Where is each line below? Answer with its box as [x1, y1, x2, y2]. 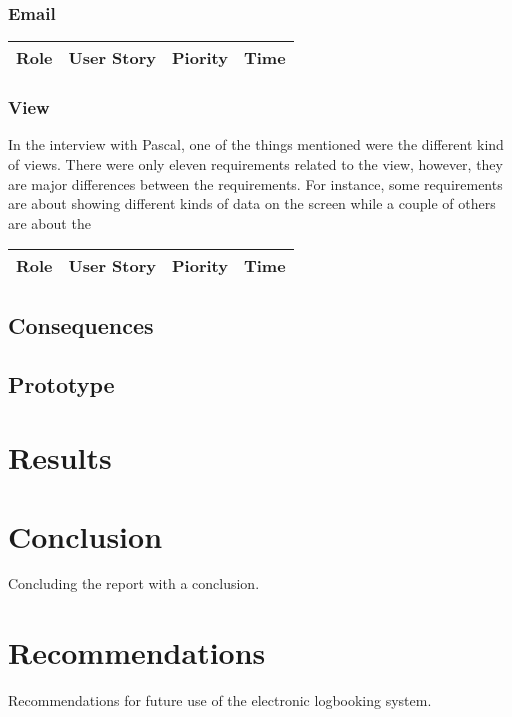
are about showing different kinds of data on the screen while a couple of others [8, 193, 496, 214]
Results [8, 437, 112, 478]
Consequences [8, 309, 154, 340]
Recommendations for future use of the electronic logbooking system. [8, 690, 432, 711]
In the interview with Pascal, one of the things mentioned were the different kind [8, 134, 504, 155]
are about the [8, 212, 91, 233]
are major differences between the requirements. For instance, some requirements [8, 173, 503, 194]
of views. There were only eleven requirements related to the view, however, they [8, 154, 503, 175]
